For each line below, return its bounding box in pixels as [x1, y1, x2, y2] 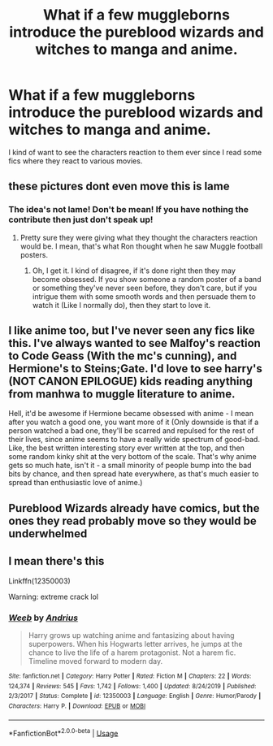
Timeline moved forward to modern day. [28, 656, 163, 666]
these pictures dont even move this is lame [8, 180, 230, 193]
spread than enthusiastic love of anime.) [8, 478, 143, 488]
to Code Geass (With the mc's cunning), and [8, 349, 237, 363]
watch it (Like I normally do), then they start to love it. [32, 300, 211, 310]
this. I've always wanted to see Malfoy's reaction [8, 336, 262, 350]
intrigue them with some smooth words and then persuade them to [32, 291, 256, 301]
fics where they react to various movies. [8, 156, 143, 166]
